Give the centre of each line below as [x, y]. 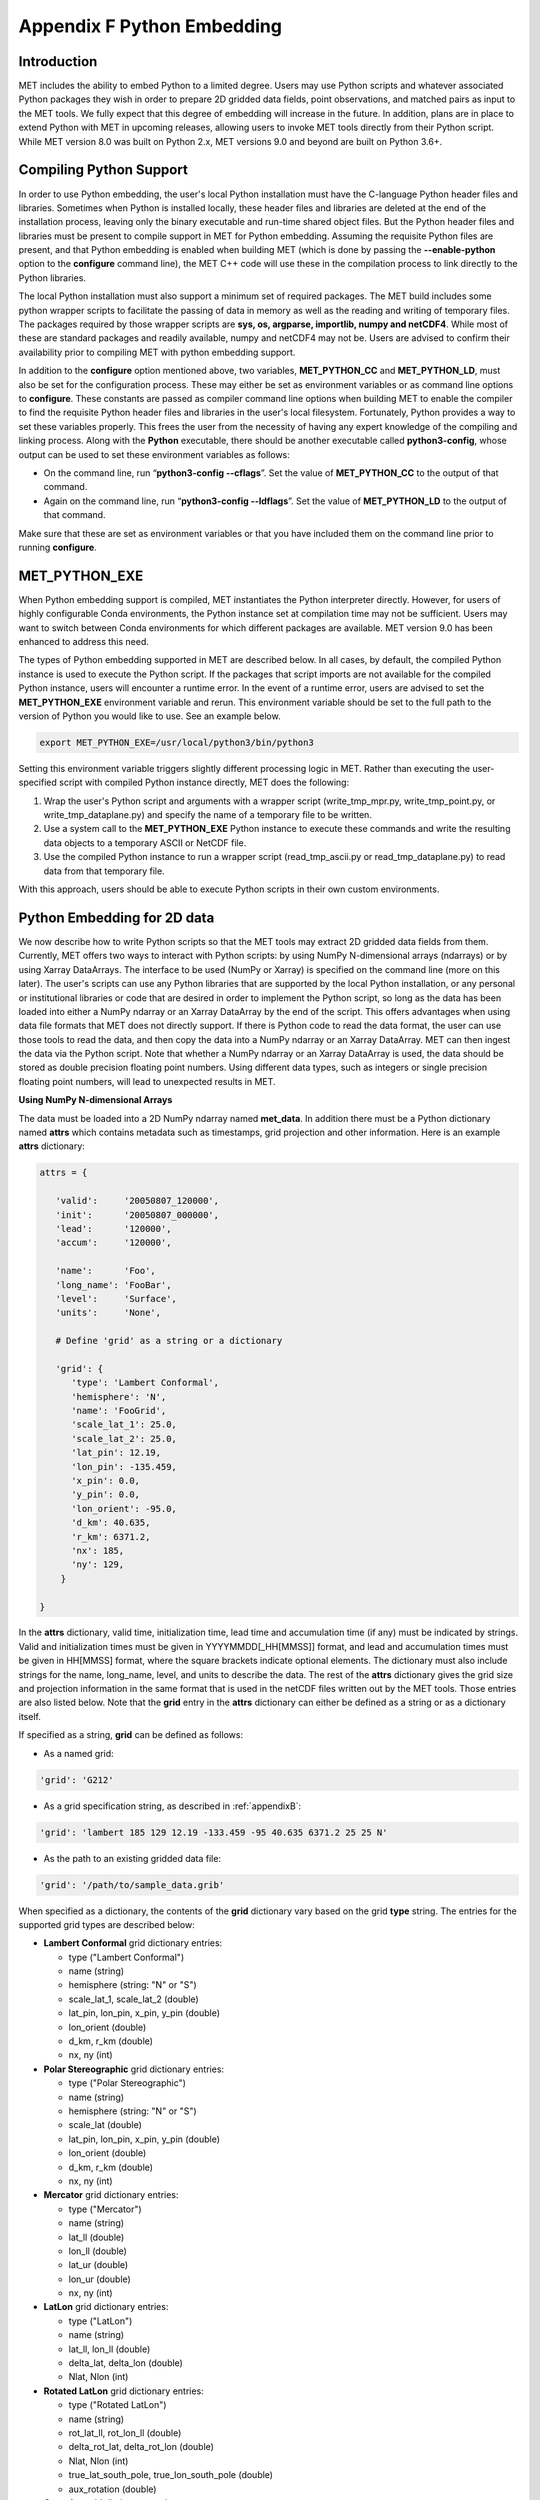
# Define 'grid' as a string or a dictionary [169, 1341]
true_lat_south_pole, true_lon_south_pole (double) [171, 2475]
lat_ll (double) [96, 2237]
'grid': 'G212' [76, 1779]
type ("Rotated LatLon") [117, 2405]
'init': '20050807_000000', [137, 1214]
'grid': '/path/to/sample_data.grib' [132, 1884]
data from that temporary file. [104, 871]
